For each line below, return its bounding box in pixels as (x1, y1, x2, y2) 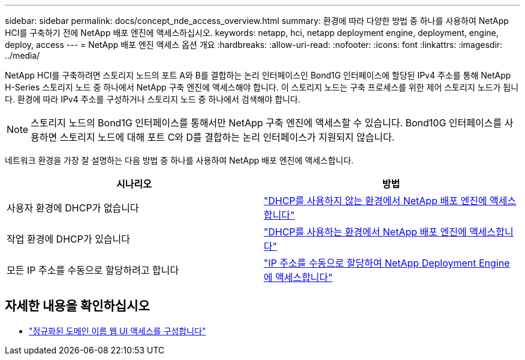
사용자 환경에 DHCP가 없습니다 (7, 202, 139, 214)
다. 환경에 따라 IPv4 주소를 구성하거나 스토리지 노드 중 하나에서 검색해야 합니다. (5, 94, 301, 104)
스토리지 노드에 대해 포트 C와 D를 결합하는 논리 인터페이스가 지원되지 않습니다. (59, 131, 395, 143)
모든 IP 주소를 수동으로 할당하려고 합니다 (7, 264, 179, 276)
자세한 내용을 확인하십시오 (5, 298, 150, 314)
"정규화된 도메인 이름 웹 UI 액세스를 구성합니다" (29, 325, 206, 336)
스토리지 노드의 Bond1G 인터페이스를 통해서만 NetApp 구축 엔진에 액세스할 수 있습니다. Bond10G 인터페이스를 (31, 117, 502, 129)
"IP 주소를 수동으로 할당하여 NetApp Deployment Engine (264, 257, 510, 269)
